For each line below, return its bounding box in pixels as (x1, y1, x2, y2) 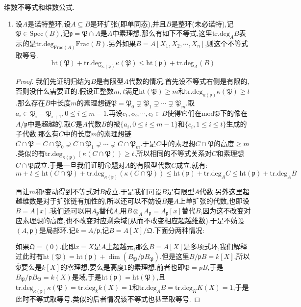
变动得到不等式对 (45, 186, 100, 196)
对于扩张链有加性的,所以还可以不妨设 (43, 196, 162, 206)
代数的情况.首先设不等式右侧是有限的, (128, 76, 250, 86)
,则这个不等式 (205, 38, 249, 48)
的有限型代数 (130, 160, 172, 170)
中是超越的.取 (27, 119, 71, 129)
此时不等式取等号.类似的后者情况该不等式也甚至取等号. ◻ (15, 293, 201, 304)
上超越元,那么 (106, 241, 150, 252)
